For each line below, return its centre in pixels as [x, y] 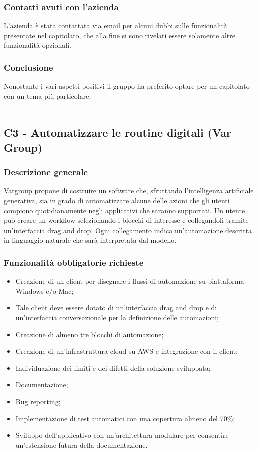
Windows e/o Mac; [45, 290]
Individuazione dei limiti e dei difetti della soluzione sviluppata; [113, 368]
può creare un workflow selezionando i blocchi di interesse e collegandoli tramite [126, 220]
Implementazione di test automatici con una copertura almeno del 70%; [125, 418]
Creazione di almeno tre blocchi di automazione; [90, 334]
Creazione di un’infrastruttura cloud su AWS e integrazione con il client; [127, 351]
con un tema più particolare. [48, 95]
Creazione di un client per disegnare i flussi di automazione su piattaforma [130, 281]
